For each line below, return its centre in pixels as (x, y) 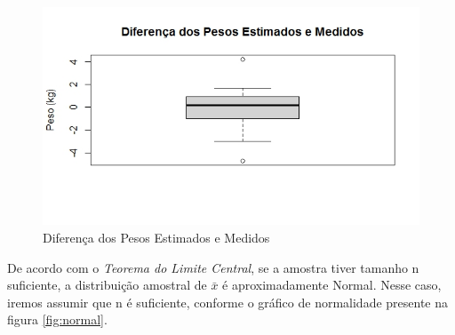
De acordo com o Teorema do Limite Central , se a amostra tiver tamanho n (213, 267)
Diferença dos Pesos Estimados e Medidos (156, 238)
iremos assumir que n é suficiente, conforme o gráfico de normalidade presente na (228, 302)
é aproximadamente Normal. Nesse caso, (332, 285)
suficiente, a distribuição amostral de (107, 285)
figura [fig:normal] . (57, 319)
